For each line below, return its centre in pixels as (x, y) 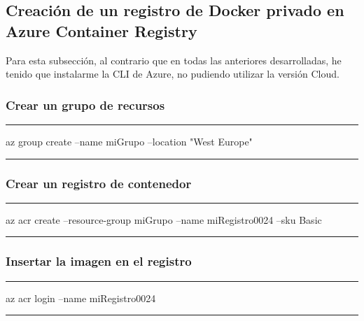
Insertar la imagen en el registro (99, 261)
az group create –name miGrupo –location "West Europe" (129, 141)
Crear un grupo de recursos (85, 105)
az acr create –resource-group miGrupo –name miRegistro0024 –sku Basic (164, 219)
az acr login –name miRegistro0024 (81, 298)
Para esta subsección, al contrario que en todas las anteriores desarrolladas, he (174, 60)
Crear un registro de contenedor (99, 183)
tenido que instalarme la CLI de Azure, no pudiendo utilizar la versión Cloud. (173, 74)
